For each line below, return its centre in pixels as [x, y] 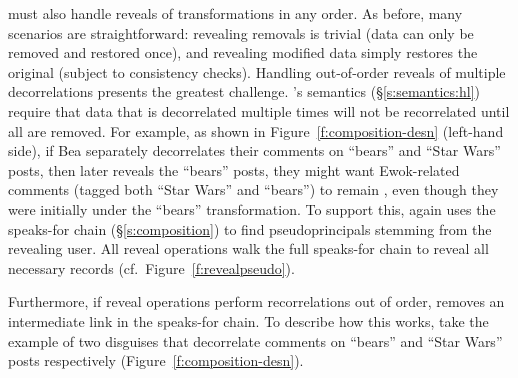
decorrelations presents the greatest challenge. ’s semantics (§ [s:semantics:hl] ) [244, 91]
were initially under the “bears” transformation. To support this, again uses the [252, 208]
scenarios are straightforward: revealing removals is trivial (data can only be [241, 32]
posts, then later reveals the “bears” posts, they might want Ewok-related [234, 169]
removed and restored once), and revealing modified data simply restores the [243, 52]
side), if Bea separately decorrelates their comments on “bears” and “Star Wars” [254, 150]
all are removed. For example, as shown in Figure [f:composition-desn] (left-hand [256, 130]
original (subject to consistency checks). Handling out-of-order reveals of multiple [257, 71]
